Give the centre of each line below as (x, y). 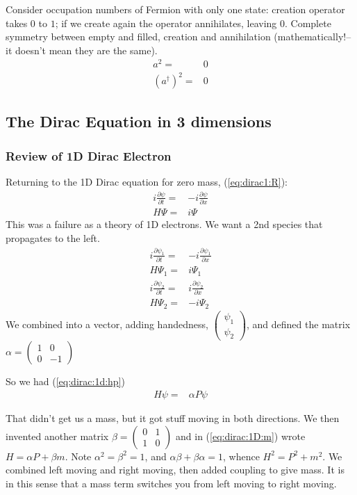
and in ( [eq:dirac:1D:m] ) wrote (241, 436)
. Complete (308, 23)
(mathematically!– (313, 36)
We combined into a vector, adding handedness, (107, 324)
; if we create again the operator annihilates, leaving (166, 23)
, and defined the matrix (299, 324)
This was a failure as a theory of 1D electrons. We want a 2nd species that (164, 224)
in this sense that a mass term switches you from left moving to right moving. (171, 483)
